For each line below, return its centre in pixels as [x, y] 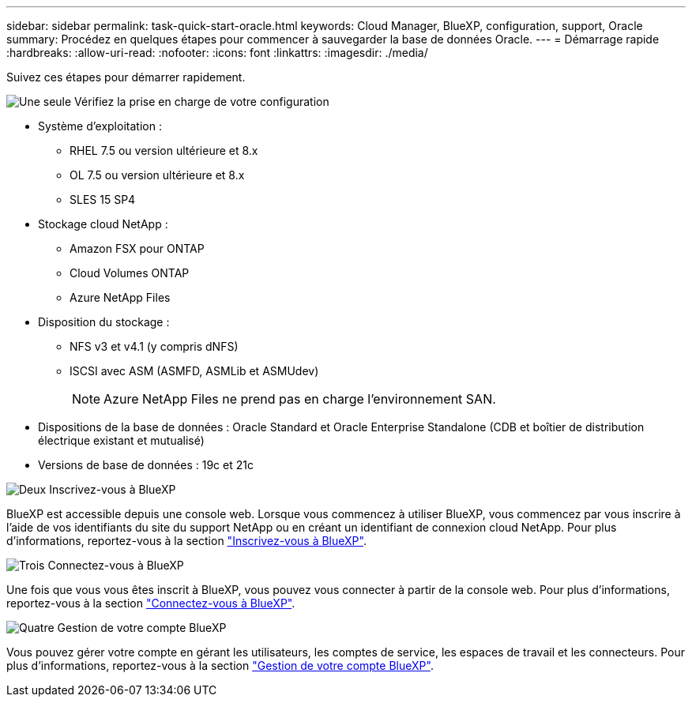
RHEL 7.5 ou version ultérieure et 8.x [164, 150]
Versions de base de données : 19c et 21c [146, 465]
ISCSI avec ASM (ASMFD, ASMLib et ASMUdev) [194, 371]
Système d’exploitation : [100, 126]
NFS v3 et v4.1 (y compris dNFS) [154, 346]
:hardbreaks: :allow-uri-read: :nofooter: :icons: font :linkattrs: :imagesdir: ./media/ [217, 53]
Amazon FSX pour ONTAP [137, 248]
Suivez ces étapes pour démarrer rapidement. [126, 77]
